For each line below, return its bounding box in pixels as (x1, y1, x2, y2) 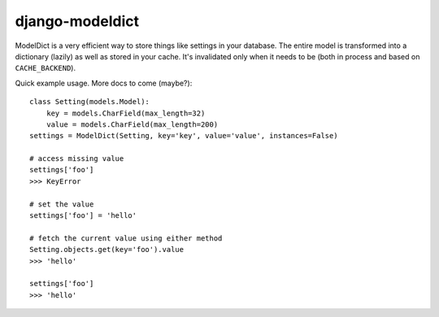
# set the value (29, 199, 94, 209)
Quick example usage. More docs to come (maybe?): (15, 78, 193, 88)
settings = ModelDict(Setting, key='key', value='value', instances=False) (29, 131, 338, 141)
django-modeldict (15, 12, 140, 30)
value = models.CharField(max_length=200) (46, 119, 219, 129)
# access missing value (29, 154, 124, 163)
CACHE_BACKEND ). (15, 63, 76, 73)
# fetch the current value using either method (29, 233, 223, 243)
